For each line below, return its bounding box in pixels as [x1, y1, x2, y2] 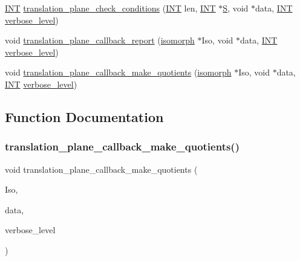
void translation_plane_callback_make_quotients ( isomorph [5, 66, 232, 79]
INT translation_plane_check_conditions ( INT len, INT [5, 2, 216, 14]
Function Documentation [5, 107, 164, 126]
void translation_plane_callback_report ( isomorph [5, 34, 195, 47]
